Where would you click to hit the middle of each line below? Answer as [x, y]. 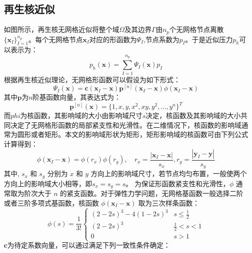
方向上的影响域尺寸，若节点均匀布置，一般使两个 [169, 173]
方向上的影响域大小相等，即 [48, 183]
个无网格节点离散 [197, 29]
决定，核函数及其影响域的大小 [193, 115]
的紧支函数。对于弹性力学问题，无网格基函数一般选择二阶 [151, 193]
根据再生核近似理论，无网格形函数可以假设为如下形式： [92, 79]
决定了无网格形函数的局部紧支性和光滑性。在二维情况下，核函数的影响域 [126, 125]
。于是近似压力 [209, 39]
